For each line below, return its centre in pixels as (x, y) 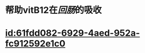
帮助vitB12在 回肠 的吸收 (53, 10)
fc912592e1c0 (35, 44)
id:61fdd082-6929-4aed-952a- (73, 33)
